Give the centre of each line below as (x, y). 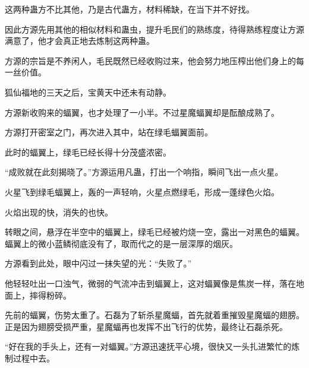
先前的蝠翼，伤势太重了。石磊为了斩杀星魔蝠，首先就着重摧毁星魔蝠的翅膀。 (154, 315)
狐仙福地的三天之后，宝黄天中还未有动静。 (88, 92)
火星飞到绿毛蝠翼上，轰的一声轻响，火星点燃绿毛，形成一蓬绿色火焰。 (142, 191)
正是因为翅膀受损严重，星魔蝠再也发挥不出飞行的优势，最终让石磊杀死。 (146, 326)
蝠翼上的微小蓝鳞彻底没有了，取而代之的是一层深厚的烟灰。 (121, 243)
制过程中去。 (30, 358)
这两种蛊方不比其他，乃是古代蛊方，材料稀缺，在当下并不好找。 (130, 9)
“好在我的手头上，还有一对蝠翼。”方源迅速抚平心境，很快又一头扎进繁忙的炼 (152, 346)
